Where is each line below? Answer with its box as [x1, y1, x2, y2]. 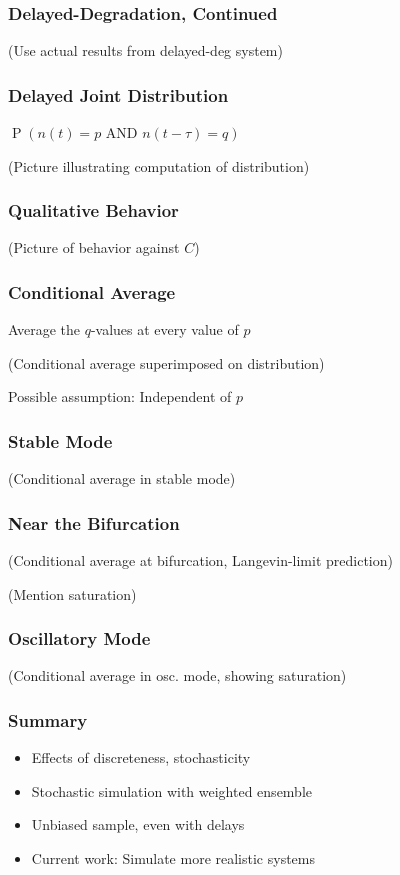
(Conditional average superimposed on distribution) [8, 352, 325, 373]
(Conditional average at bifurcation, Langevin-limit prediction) [8, 550, 393, 571]
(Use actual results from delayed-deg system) [8, 40, 283, 61]
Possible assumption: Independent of [8, 386, 232, 407]
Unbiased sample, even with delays [31, 814, 245, 835]
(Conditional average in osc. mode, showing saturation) [8, 665, 347, 686]
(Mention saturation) [8, 583, 137, 604]
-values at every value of [90, 319, 239, 340]
